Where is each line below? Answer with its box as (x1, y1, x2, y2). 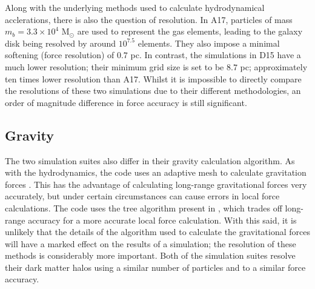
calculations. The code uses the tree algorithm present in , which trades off (5, 201, 282, 214)
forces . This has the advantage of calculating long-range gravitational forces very (5, 178, 307, 190)
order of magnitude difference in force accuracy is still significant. (5, 96, 247, 108)
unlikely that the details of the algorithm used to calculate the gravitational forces (5, 225, 310, 238)
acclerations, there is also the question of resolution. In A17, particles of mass (5, 13, 293, 25)
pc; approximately (240, 60, 308, 73)
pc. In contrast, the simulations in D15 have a (130, 48, 301, 61)
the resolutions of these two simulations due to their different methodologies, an (5, 84, 301, 97)
